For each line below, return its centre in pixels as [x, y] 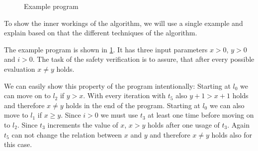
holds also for [232, 134]
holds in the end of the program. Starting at [133, 105]
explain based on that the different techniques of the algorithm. [101, 33]
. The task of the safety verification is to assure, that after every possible [143, 59]
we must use [119, 115]
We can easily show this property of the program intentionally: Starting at [117, 85]
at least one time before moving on [201, 115]
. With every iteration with [125, 95]
